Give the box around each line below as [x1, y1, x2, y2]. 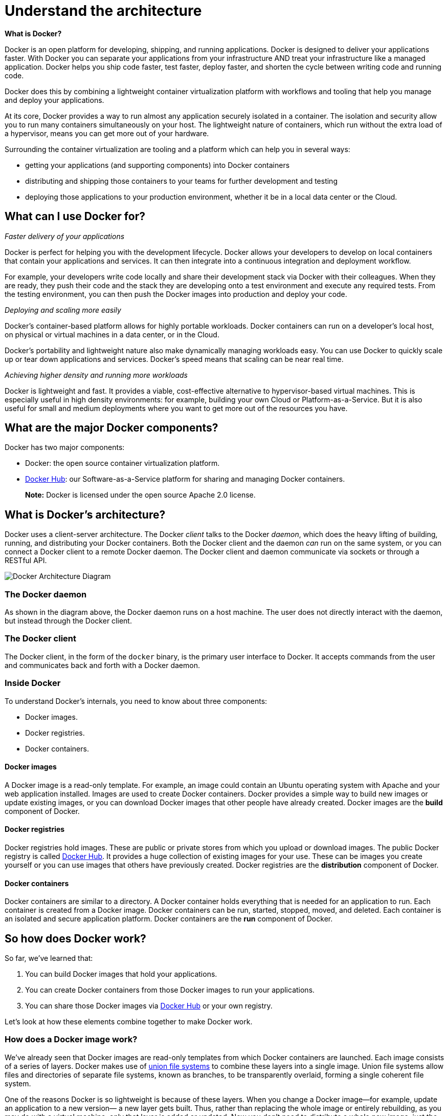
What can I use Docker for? [5, 210, 145, 223]
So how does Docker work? [5, 932, 146, 945]
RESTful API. [5, 556, 47, 565]
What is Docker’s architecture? [5, 508, 166, 521]
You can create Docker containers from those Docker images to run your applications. [25, 985, 315, 995]
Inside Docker [5, 678, 61, 689]
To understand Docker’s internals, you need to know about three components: [5, 696, 267, 705]
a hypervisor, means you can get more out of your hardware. [5, 128, 209, 138]
